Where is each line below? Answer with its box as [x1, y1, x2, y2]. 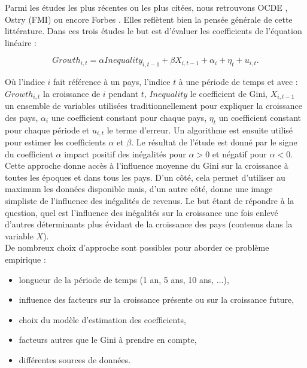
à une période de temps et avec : [178, 75, 298, 88]
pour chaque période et [5, 123, 90, 136]
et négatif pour [212, 147, 267, 160]
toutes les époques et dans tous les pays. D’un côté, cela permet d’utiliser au [5, 171, 285, 183]
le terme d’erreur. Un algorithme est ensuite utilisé [107, 123, 293, 136]
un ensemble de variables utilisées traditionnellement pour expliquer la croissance [5, 99, 302, 112]
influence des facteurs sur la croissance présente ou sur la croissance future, [19, 293, 294, 306]
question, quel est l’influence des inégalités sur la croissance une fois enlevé [5, 206, 278, 218]
